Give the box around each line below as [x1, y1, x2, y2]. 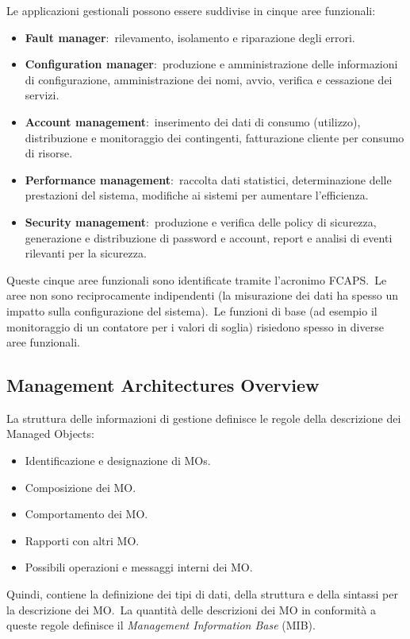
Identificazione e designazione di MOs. [25, 452, 211, 469]
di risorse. [25, 145, 73, 161]
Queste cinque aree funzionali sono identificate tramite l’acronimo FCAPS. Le [6, 271, 387, 288]
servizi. [25, 87, 59, 103]
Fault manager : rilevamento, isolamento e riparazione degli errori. [25, 29, 355, 45]
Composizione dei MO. [25, 478, 136, 495]
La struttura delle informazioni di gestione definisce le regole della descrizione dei [6, 409, 401, 426]
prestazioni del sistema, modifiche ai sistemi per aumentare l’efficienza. [25, 187, 369, 203]
